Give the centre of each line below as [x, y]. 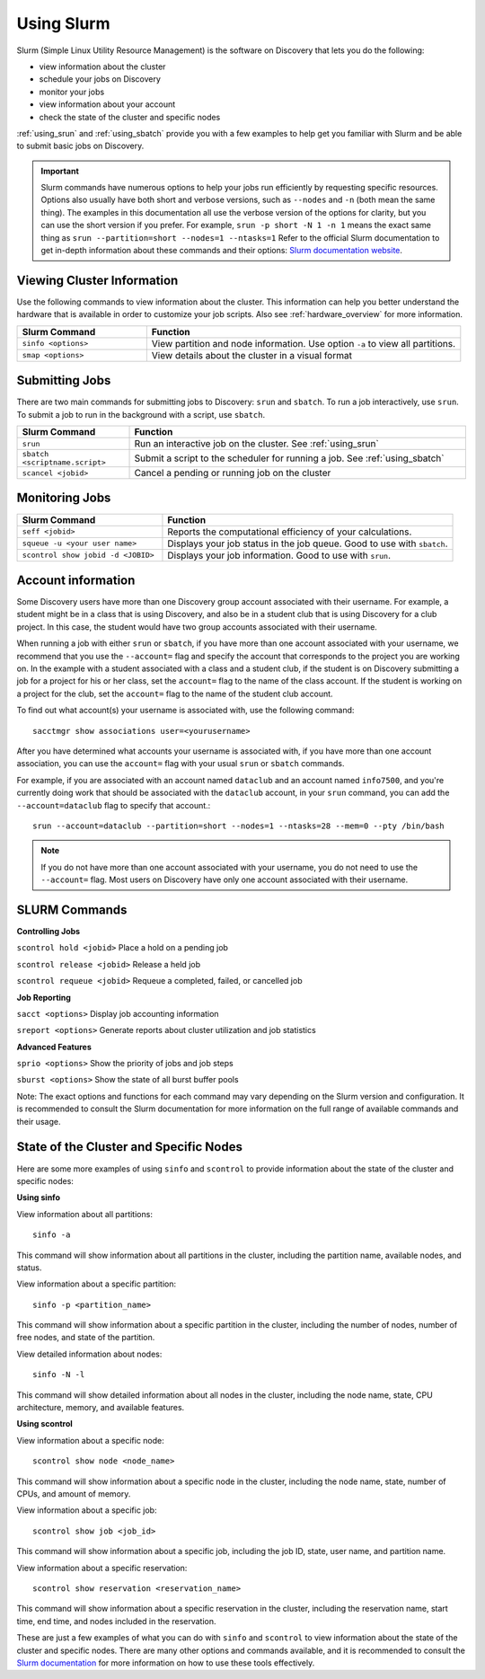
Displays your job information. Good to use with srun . [279, 555]
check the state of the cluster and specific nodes [130, 117]
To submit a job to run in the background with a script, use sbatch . [141, 414]
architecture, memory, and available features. [101, 1408]
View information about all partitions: [84, 1214]
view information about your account [107, 104]
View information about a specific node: [91, 1440]
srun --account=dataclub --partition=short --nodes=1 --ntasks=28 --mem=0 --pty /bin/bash [238, 826]
